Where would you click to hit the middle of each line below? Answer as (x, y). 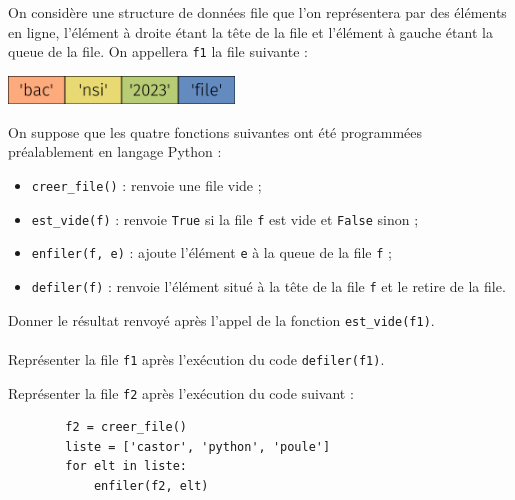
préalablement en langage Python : (115, 151)
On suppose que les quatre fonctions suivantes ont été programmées (215, 131)
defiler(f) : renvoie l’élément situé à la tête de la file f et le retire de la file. (268, 285)
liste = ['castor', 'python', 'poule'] (198, 446)
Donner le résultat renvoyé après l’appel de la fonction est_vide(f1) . (221, 319)
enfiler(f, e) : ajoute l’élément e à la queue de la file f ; (211, 252)
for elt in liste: (126, 466)
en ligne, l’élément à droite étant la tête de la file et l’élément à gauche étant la (250, 31)
